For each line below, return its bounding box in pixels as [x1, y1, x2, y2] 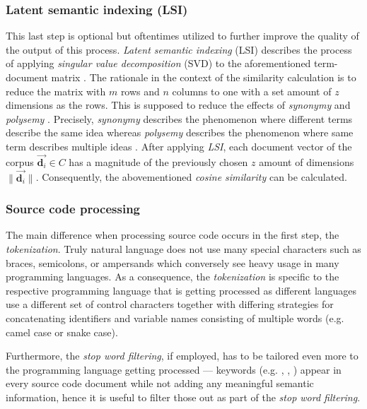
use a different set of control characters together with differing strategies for [6, 297, 334, 312]
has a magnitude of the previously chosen [69, 154, 248, 169]
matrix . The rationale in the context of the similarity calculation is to [51, 70, 356, 84]
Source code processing [6, 200, 140, 218]
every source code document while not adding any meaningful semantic [6, 376, 314, 391]
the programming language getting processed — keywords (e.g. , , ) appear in [6, 362, 342, 377]
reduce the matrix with [6, 83, 106, 98]
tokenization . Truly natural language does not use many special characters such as [6, 242, 361, 256]
